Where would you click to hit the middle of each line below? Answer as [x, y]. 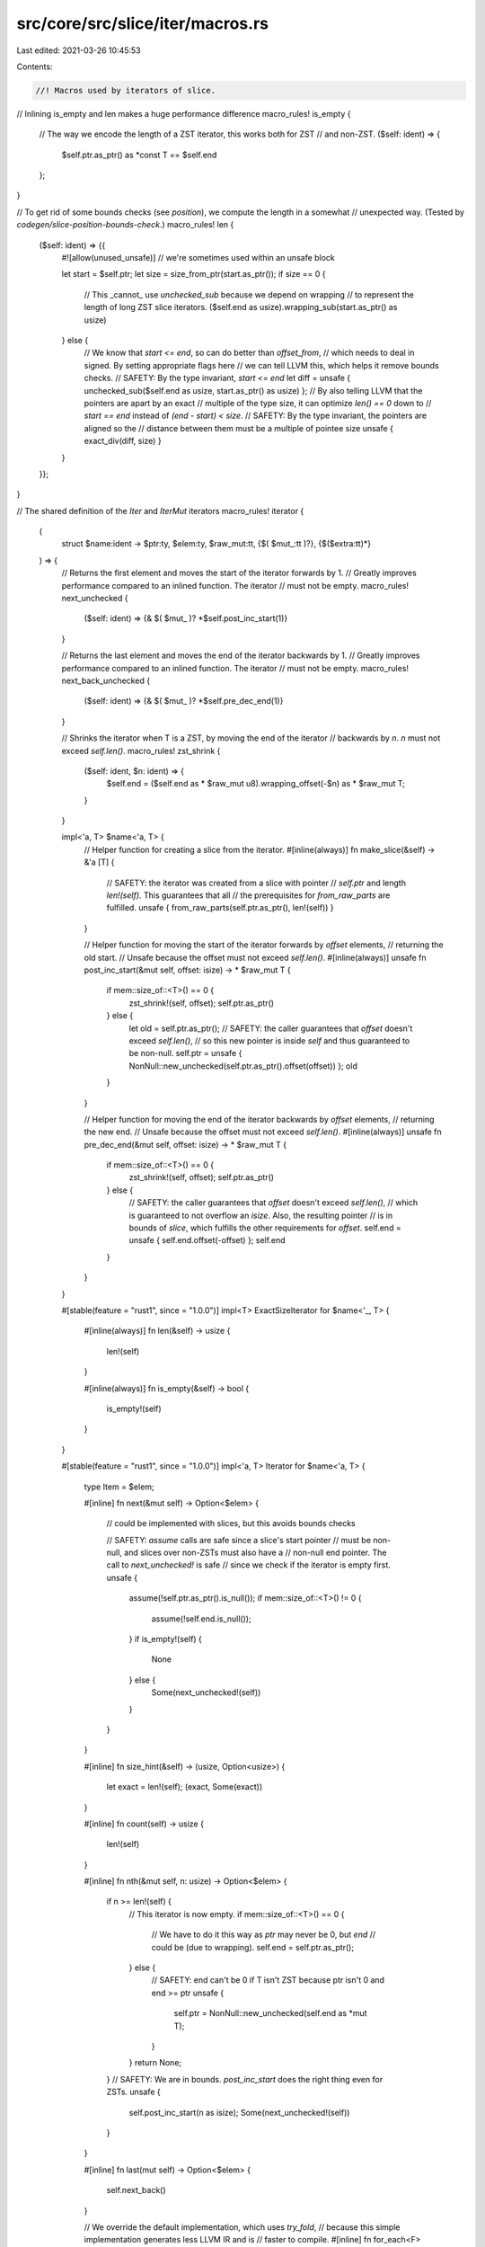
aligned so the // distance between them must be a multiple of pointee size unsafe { [239, 428]
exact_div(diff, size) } [123, 441]
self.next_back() [136, 2190]
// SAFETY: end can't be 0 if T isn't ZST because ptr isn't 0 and [268, 1980]
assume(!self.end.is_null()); [201, 1619]
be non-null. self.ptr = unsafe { [185, 1053]
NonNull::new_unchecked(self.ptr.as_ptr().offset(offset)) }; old [243, 1066]
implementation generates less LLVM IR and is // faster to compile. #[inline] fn [228, 2240]
